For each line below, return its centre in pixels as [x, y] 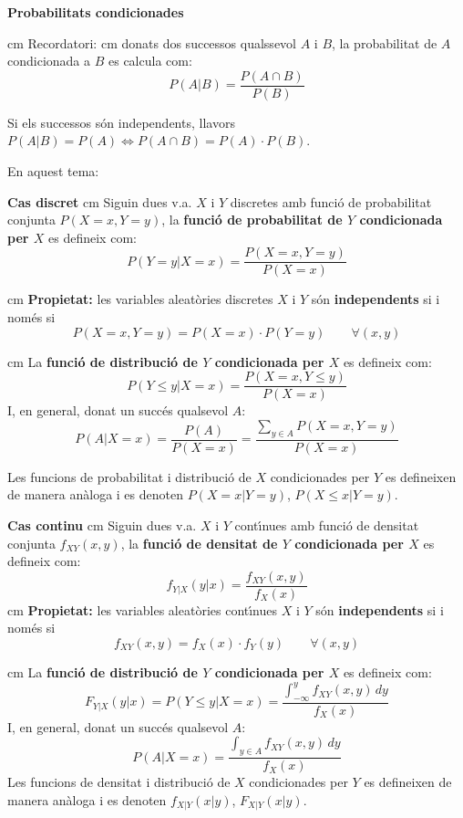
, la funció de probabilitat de [252, 220]
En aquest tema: [53, 171]
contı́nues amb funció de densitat [327, 524]
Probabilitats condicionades [96, 12]
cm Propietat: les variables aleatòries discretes [140, 299]
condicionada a [49, 61]
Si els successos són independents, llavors [121, 122]
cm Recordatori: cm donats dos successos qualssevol [152, 42]
